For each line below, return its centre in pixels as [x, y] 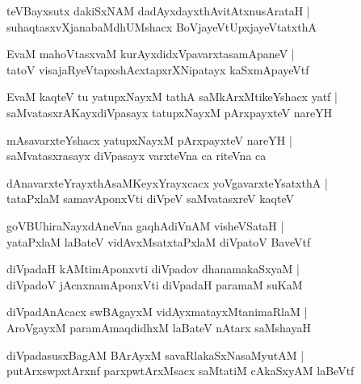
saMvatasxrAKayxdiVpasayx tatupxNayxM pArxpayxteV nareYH [170, 112]
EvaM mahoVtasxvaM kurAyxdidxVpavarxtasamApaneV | [151, 54]
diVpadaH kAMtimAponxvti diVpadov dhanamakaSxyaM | [153, 269]
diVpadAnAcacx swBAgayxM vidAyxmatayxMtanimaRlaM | [157, 312]
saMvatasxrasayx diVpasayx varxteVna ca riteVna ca [136, 156]
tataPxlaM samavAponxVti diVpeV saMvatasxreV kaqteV [150, 198]
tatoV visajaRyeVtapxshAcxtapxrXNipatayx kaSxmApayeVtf [158, 69]
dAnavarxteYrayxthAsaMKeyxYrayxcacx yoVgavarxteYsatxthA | [167, 182]
